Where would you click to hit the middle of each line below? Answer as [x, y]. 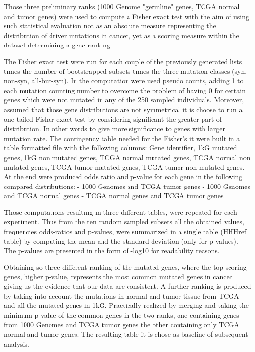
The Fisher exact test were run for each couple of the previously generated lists [123, 61]
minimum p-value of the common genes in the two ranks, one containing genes [122, 315]
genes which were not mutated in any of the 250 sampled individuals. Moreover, [124, 100]
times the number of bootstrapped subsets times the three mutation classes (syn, [126, 71]
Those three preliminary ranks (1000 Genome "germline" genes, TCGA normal [122, 6]
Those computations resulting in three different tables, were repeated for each [121, 212]
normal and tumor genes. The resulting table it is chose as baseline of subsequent [126, 334]
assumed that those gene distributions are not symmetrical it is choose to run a [123, 109]
